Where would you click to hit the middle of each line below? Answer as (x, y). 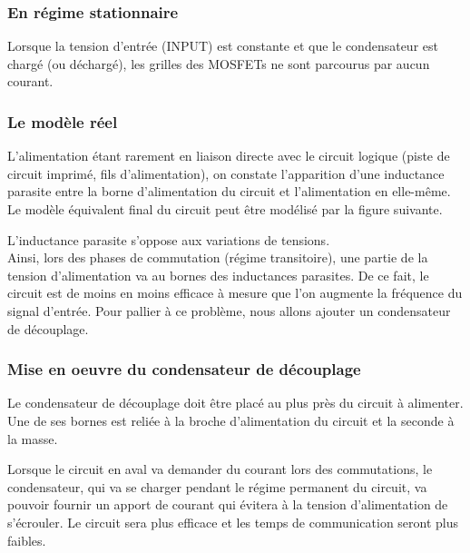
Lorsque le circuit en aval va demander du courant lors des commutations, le (220, 469)
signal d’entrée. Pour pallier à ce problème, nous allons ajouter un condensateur (229, 310)
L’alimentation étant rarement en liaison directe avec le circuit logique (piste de (229, 156)
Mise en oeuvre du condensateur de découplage (184, 369)
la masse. (33, 438)
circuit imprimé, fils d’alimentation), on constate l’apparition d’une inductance (226, 173)
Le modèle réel (63, 121)
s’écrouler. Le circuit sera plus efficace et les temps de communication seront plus (233, 522)
